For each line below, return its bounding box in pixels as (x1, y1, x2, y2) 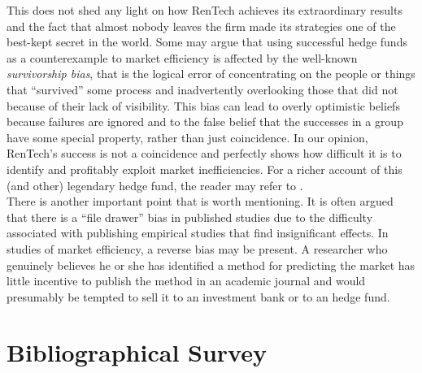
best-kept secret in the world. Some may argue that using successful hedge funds (7, 33, 407, 50)
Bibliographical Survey (7, 336, 267, 369)
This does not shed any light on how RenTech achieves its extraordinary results (7, 2, 402, 18)
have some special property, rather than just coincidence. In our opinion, (7, 128, 368, 145)
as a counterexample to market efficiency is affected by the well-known (7, 49, 358, 66)
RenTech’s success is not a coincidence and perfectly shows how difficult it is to (7, 145, 402, 162)
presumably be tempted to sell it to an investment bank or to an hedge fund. (7, 288, 390, 305)
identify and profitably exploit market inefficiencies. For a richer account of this (7, 160, 402, 177)
